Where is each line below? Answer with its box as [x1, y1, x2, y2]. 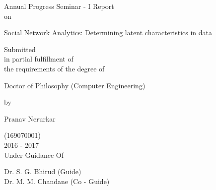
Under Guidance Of [4, 149, 64, 160]
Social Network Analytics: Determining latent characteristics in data [4, 27, 213, 38]
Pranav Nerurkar [4, 113, 56, 124]
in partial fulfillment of [4, 54, 73, 64]
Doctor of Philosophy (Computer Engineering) [4, 80, 145, 90]
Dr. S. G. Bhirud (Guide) [4, 166, 81, 177]
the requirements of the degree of [4, 63, 105, 73]
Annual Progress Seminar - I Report [4, 1, 114, 11]
